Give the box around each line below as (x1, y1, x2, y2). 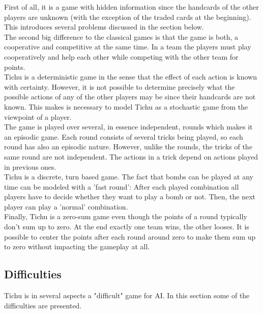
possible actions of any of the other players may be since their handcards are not (4, 91, 256, 102)
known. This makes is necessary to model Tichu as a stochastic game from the (4, 101, 248, 112)
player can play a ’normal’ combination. (4, 201, 128, 212)
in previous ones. (4, 161, 56, 172)
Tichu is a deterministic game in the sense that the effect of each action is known (4, 71, 257, 82)
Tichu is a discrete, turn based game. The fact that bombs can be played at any (4, 171, 253, 182)
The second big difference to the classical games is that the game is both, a (4, 31, 239, 42)
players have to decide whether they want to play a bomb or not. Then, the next (4, 191, 256, 202)
